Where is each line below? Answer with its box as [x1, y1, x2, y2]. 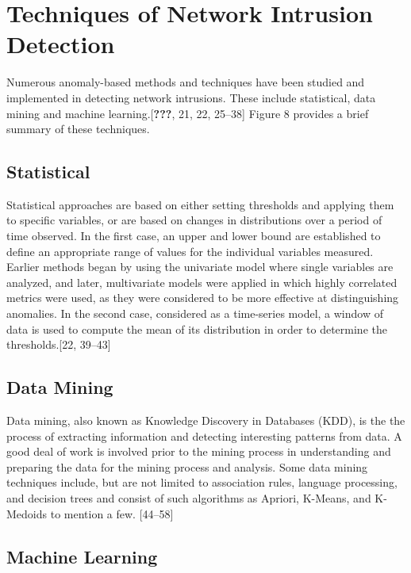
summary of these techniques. [6, 120, 150, 137]
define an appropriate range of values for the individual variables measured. [6, 243, 374, 259]
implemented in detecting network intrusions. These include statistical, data [6, 89, 376, 105]
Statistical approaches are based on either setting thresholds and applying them [6, 196, 394, 212]
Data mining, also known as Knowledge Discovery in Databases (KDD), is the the [6, 412, 405, 429]
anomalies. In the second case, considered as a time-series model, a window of [6, 305, 383, 322]
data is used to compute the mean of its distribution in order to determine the [6, 320, 387, 337]
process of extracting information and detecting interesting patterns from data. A [6, 427, 402, 444]
